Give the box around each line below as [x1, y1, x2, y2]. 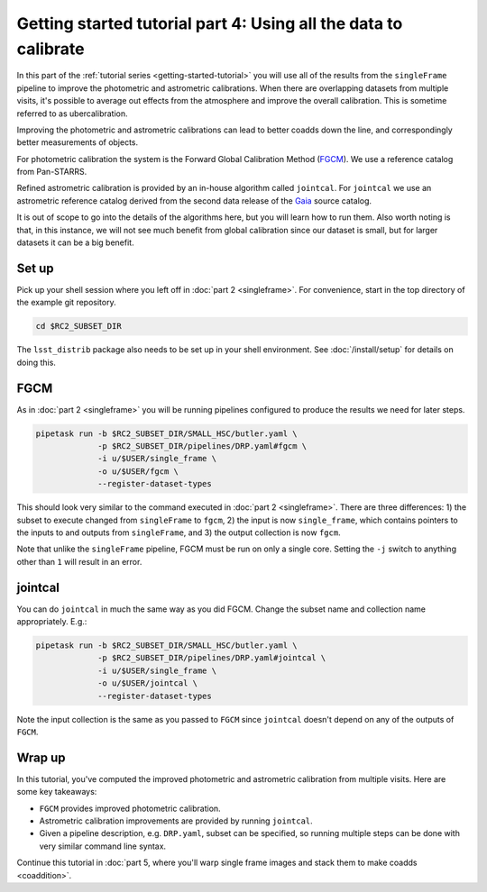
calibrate [16, 39, 85, 59]
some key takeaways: [16, 787, 97, 797]
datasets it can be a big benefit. [16, 237, 134, 248]
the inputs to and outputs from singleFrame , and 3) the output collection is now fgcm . [16, 527, 342, 538]
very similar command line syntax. [39, 841, 167, 851]
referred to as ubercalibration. [16, 108, 128, 119]
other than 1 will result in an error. [16, 556, 142, 567]
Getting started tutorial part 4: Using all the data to [16, 14, 403, 33]
